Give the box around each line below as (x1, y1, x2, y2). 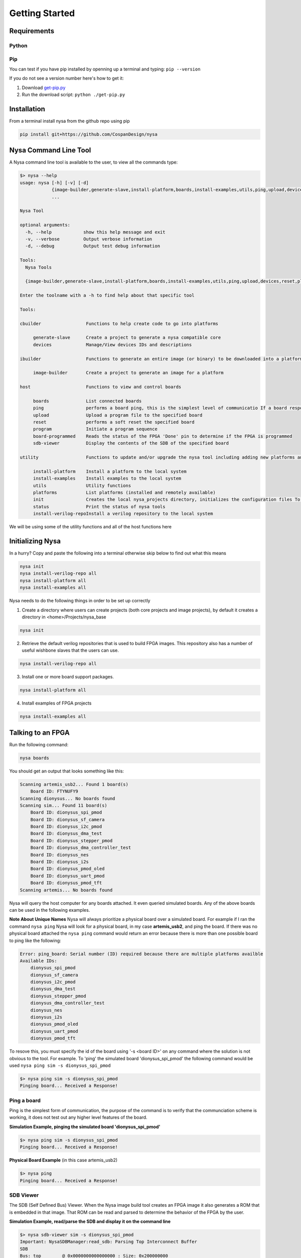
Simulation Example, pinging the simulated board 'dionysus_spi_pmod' (9, 1124, 161, 1130)
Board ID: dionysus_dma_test (30, 831, 102, 836)
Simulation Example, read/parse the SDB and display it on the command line (9, 1218, 171, 1225)
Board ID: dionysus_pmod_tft (30, 880, 102, 886)
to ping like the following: (9, 937, 61, 943)
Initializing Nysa (9, 536, 61, 545)
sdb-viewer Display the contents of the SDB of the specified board (33, 440, 229, 446)
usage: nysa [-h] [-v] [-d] (20, 180, 89, 186)
